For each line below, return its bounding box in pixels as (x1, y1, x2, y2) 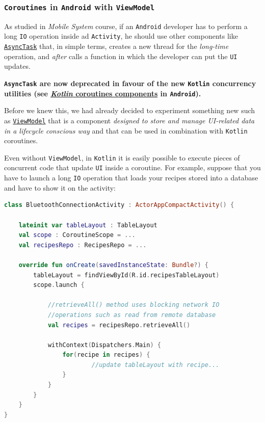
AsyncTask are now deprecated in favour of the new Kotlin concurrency (4, 78, 256, 88)
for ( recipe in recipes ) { (62, 351, 150, 359)
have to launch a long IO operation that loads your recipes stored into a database (4, 172, 258, 183)
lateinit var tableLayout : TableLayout (18, 221, 157, 229)
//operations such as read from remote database (47, 311, 216, 319)
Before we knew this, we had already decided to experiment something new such (4, 105, 255, 116)
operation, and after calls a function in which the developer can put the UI (4, 50, 237, 61)
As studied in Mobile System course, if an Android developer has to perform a (4, 20, 248, 31)
